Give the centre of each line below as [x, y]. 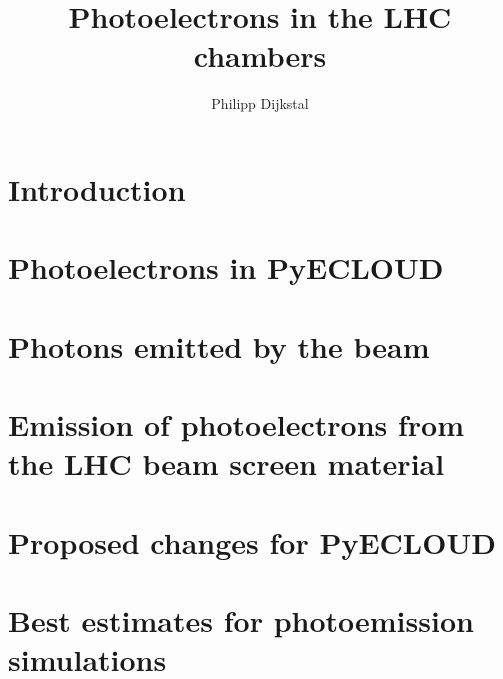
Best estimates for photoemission [241, 619]
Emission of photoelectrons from [236, 424]
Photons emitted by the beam [219, 345]
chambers [260, 55]
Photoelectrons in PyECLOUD [226, 267]
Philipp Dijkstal [260, 103]
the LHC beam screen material [226, 463]
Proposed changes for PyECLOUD [252, 541]
